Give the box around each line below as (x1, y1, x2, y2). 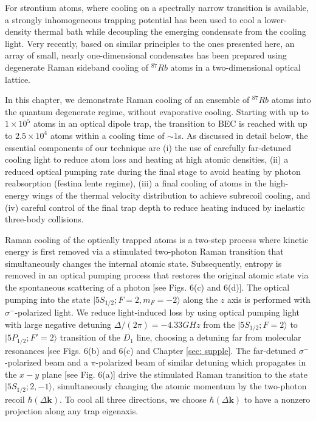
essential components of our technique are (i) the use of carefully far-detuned (5, 141, 292, 154)
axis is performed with (227, 292, 311, 305)
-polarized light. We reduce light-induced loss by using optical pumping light (15, 306, 300, 319)
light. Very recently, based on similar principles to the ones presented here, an (5, 37, 295, 49)
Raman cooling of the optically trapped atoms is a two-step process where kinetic (5, 233, 309, 246)
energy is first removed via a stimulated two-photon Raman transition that (5, 245, 284, 258)
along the (183, 292, 218, 305)
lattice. (5, 73, 30, 85)
